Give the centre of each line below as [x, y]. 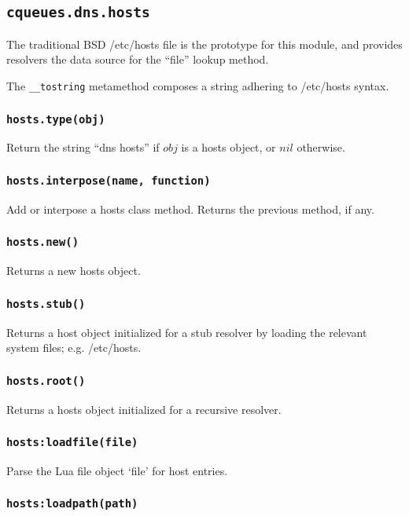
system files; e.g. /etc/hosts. [74, 348]
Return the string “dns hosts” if [83, 147]
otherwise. [321, 147]
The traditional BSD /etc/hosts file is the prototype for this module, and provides [204, 44]
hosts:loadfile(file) [72, 443]
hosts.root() [46, 381]
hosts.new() [43, 242]
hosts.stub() [46, 304]
